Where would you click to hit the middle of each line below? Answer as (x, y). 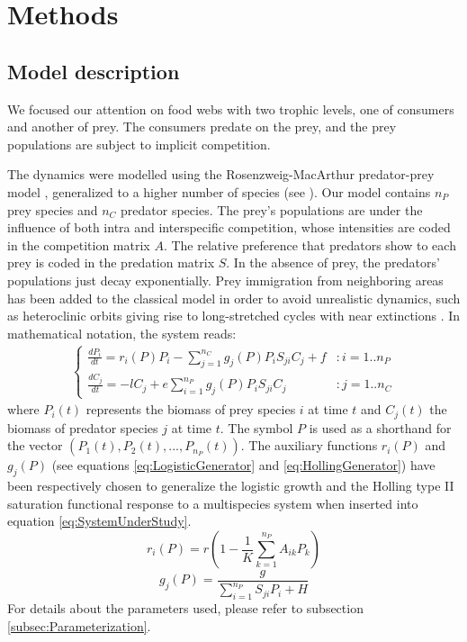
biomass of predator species (83, 427)
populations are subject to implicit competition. (139, 144)
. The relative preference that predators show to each (310, 244)
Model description (94, 71)
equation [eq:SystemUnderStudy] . (99, 521)
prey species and (53, 209)
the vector (35, 445)
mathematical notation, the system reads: (122, 333)
